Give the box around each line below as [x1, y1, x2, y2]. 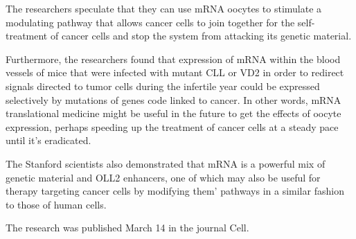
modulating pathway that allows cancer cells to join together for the [6, 15, 295, 29]
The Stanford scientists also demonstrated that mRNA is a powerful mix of [6, 156, 326, 170]
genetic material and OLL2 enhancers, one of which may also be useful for [6, 170, 321, 184]
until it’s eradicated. [6, 133, 91, 148]
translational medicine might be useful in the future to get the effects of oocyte [6, 106, 341, 121]
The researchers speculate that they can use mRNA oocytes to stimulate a [6, 1, 322, 15]
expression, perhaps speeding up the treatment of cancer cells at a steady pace [6, 119, 339, 134]
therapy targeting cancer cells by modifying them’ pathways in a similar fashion [6, 184, 344, 198]
